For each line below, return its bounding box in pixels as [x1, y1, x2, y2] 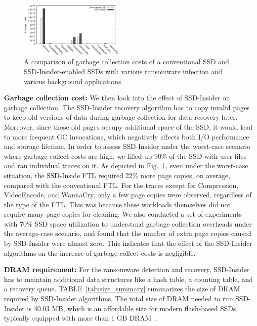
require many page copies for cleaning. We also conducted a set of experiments [4, 209, 242, 219]
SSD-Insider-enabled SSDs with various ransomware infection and [24, 66, 222, 76]
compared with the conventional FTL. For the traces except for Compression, [4, 180, 239, 190]
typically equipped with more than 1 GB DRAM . [4, 313, 157, 323]
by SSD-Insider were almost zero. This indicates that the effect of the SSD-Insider [4, 238, 253, 248]
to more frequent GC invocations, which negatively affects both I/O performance [4, 131, 249, 141]
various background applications [24, 76, 121, 86]
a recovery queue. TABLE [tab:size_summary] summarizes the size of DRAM [4, 283, 240, 294]
